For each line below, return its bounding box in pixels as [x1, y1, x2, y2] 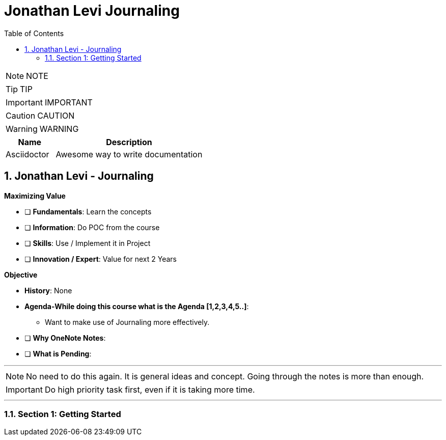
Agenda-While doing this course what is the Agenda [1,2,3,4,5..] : [24, 301, 249, 311]
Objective [4, 270, 38, 279]
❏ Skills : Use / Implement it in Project [24, 238, 151, 248]
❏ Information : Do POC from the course [24, 223, 160, 232]
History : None [24, 286, 72, 295]
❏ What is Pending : [24, 349, 92, 358]
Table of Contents [4, 29, 64, 38]
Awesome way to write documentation [55, 149, 203, 159]
